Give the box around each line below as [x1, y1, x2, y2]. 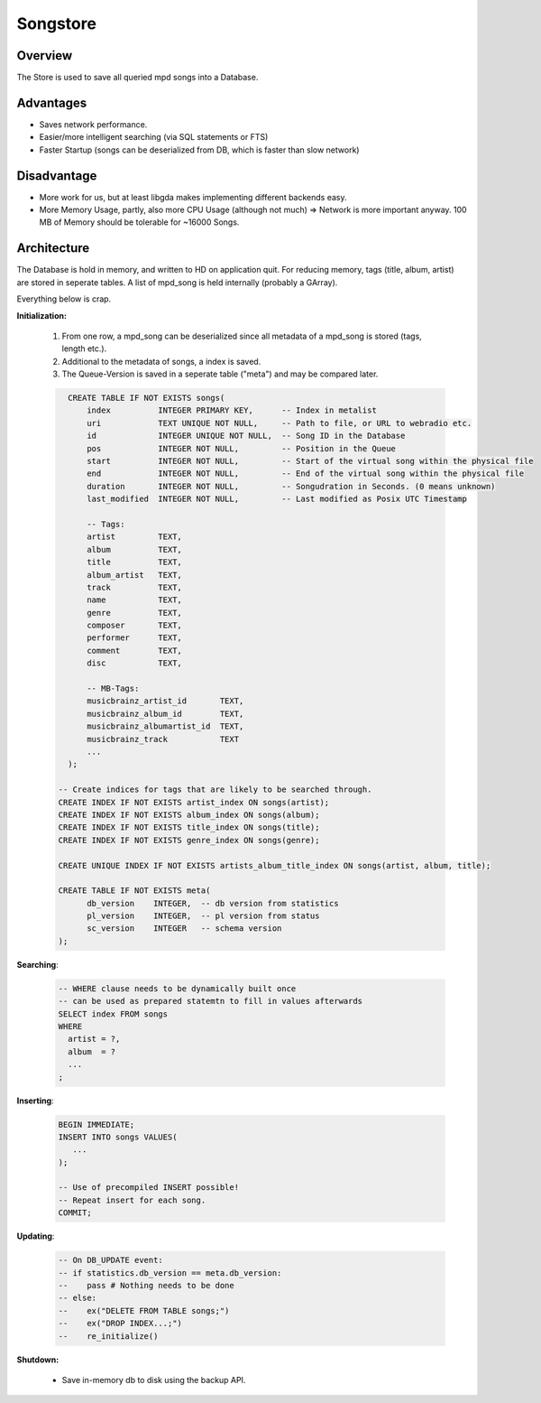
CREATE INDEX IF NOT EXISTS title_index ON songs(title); [58, 822, 320, 832]
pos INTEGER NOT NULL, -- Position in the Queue [87, 443, 397, 453]
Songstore [16, 14, 96, 33]
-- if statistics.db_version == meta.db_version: [58, 1268, 282, 1278]
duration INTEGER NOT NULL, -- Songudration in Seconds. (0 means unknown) [87, 481, 496, 491]
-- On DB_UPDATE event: [58, 1255, 164, 1266]
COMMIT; [58, 1208, 92, 1218]
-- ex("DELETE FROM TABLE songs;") [58, 1305, 230, 1315]
